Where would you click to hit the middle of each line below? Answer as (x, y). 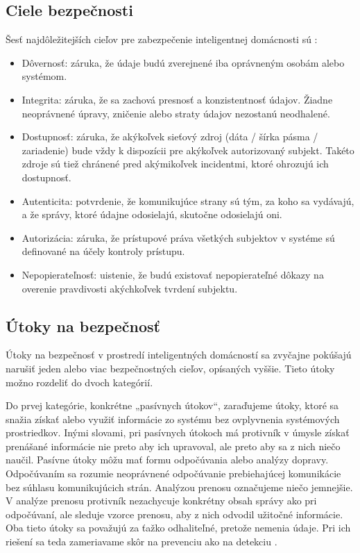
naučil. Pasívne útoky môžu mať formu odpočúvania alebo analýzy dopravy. (167, 460)
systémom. (44, 76)
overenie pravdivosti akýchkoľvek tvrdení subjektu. (130, 288)
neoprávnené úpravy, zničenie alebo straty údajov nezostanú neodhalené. (176, 113)
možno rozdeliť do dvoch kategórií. (79, 382)
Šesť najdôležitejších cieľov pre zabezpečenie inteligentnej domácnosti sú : (162, 39)
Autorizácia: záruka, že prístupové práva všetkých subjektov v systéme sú (178, 237)
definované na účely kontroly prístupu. (103, 251)
